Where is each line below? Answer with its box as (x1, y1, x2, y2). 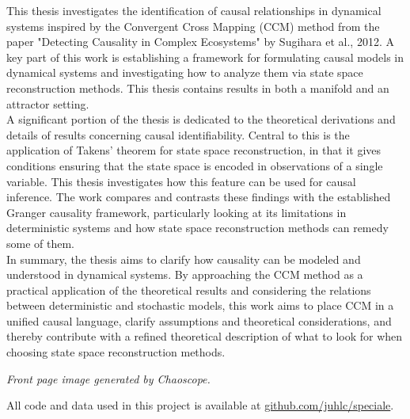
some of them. (6, 234, 75, 251)
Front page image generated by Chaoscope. (6, 370, 211, 387)
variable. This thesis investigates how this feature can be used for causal (6, 173, 356, 189)
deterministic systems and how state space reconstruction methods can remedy (6, 219, 389, 236)
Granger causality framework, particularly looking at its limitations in (6, 204, 347, 220)
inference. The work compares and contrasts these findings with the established (6, 189, 391, 205)
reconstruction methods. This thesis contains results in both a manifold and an (6, 79, 389, 96)
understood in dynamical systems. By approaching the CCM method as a (6, 266, 363, 283)
